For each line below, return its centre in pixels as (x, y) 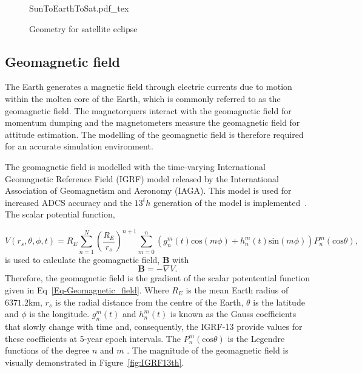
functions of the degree (47, 350)
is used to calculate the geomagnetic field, (82, 259)
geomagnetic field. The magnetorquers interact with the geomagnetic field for (148, 110)
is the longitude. (59, 314)
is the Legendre (256, 338)
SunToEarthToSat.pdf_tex (79, 8)
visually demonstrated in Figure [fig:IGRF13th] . (95, 362)
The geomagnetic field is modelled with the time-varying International (135, 166)
